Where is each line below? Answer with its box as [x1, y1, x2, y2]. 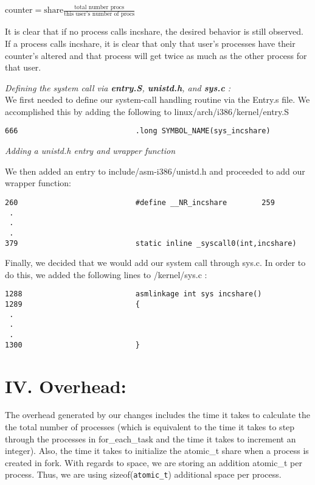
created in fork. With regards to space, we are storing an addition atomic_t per [5, 456, 302, 469]
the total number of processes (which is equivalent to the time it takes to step [5, 420, 295, 433]
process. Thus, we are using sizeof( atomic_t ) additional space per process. [5, 468, 282, 481]
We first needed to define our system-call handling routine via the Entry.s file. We [5, 93, 310, 106]
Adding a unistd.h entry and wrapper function [5, 144, 176, 157]
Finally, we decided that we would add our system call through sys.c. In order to [5, 256, 306, 269]
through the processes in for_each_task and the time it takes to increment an [5, 432, 296, 445]
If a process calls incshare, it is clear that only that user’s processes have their [5, 37, 296, 49]
